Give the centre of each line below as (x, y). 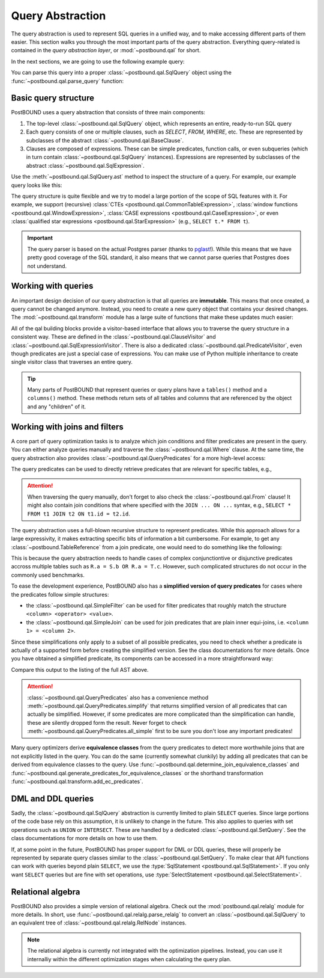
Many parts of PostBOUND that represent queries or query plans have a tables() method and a (147, 390)
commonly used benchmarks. (48, 575)
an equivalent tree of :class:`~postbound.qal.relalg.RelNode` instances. (99, 923)
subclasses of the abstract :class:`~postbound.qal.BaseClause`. (105, 140)
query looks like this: (37, 185)
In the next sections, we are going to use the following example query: (98, 61)
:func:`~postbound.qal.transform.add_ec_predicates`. (77, 781)
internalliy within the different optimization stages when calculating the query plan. (129, 959)
